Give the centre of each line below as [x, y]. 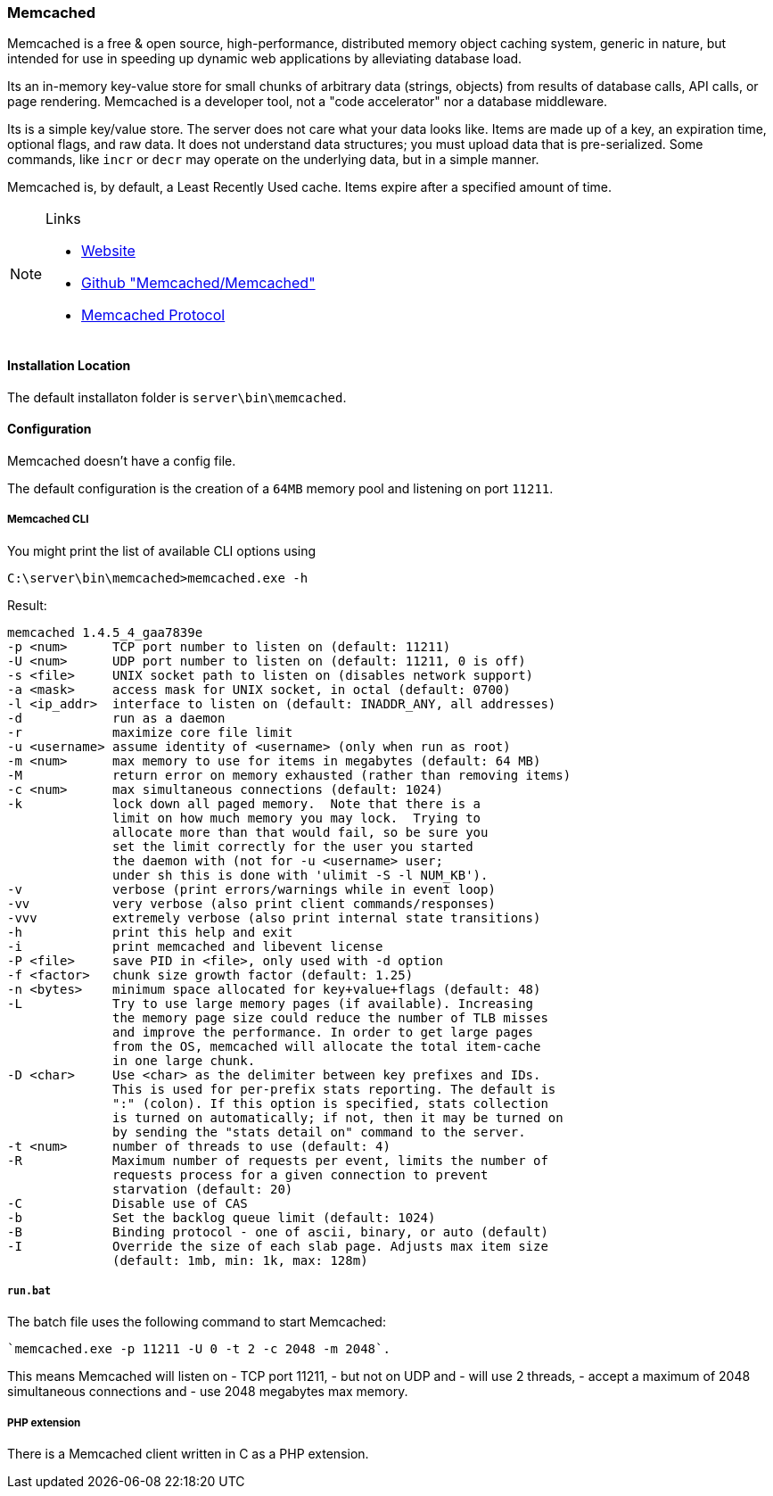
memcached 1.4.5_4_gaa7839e [105, 632]
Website [108, 251]
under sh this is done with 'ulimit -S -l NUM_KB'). [300, 875]
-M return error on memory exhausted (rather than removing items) [289, 775]
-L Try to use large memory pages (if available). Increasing [271, 1003]
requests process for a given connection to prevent [300, 1174]
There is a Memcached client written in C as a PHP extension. [188, 1454]
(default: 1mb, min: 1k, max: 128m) [240, 1260]
